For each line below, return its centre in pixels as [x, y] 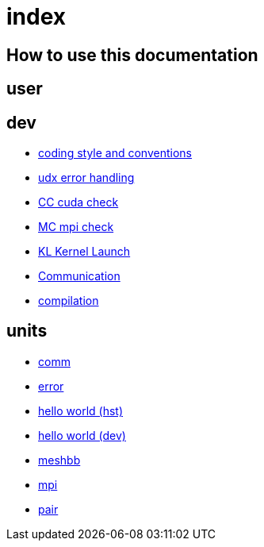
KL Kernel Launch [84, 252]
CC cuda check [78, 202]
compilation [69, 301]
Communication [79, 276]
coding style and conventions [115, 153]
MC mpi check [76, 227]
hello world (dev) [82, 435]
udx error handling [86, 178]
